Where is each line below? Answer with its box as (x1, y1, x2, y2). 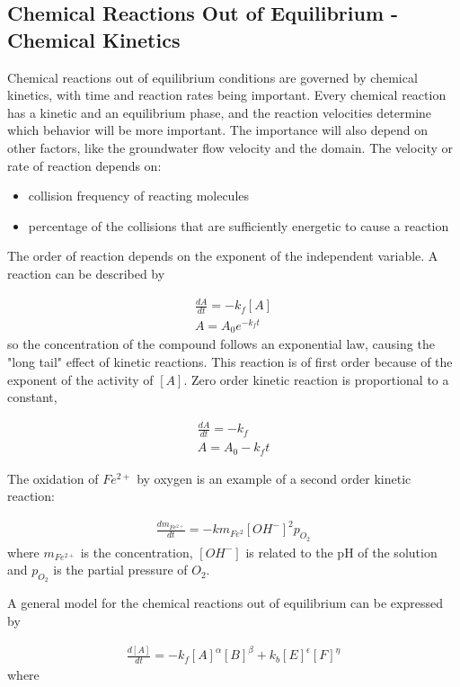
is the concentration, (80, 542, 193, 561)
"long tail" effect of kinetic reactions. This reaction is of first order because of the (7, 352, 453, 371)
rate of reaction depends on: (7, 156, 162, 174)
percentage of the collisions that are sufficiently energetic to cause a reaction (28, 216, 449, 235)
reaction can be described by (7, 263, 165, 282)
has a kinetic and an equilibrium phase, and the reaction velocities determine (7, 103, 432, 121)
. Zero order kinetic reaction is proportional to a (183, 370, 449, 388)
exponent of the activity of (7, 370, 154, 388)
